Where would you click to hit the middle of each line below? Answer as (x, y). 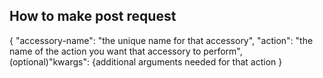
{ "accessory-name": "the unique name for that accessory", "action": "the (161, 40)
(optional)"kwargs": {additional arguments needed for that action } (146, 61)
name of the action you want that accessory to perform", (126, 51)
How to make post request (93, 16)
